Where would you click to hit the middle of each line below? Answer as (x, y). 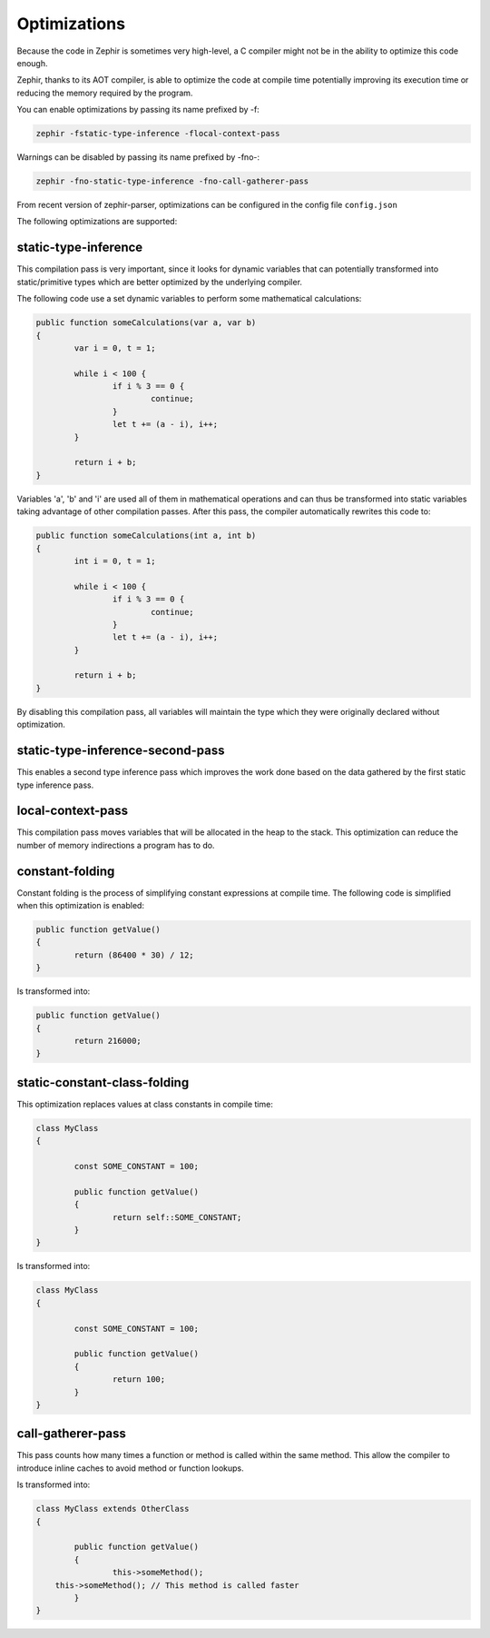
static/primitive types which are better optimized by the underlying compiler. (160, 282)
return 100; (139, 1380)
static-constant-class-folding (103, 1082)
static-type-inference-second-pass (121, 751)
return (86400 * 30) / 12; (134, 955)
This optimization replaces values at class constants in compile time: (145, 1104)
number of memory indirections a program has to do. (116, 845)
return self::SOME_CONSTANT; (177, 1217)
